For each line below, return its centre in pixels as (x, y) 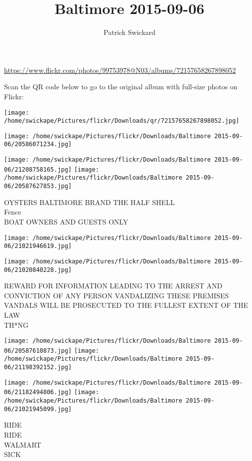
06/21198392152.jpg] (38, 367)
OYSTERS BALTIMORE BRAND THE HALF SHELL (89, 202)
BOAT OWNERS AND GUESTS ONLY (66, 221)
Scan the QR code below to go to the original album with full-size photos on (121, 87)
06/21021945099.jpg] (38, 409)
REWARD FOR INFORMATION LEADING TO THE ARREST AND (113, 286)
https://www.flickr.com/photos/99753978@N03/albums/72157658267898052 (120, 70)
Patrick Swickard (129, 32)
